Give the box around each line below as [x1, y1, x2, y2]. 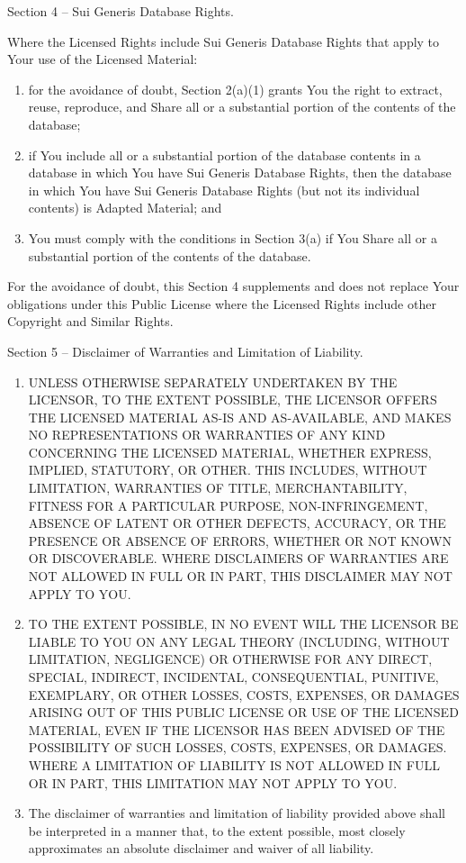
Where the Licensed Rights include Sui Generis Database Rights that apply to [7, 32, 440, 50]
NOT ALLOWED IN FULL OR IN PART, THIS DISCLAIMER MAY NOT [28, 567, 453, 586]
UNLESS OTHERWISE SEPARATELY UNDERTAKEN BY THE [28, 372, 398, 391]
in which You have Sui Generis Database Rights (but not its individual [28, 180, 420, 199]
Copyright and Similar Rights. [7, 312, 174, 331]
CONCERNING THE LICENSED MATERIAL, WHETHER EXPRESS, [28, 442, 432, 461]
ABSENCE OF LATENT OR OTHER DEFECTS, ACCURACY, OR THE [28, 513, 446, 532]
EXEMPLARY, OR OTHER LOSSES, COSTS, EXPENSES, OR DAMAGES [28, 685, 460, 704]
